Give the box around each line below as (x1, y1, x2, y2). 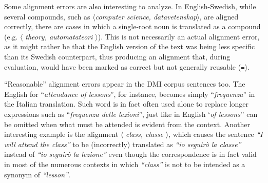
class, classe (126, 129, 164, 139)
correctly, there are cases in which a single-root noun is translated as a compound (4, 21, 261, 32)
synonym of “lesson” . (4, 169, 70, 179)
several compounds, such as (4, 11, 90, 22)
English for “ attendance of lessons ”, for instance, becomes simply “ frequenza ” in (4, 88, 255, 99)
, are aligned (199, 11, 239, 22)
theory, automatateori (25, 31, 93, 42)
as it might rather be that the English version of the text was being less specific (4, 41, 255, 52)
